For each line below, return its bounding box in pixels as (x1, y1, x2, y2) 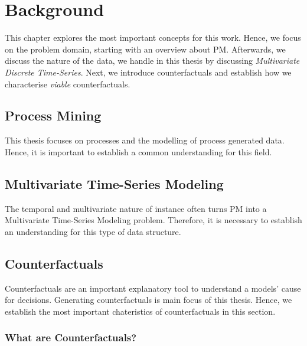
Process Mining (5, 106, 102, 125)
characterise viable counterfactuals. (5, 77, 130, 90)
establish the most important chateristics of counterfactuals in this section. (5, 305, 276, 317)
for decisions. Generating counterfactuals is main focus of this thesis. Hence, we (5, 293, 292, 306)
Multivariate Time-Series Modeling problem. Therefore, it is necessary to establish (5, 214, 302, 226)
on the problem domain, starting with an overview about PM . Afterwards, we (5, 43, 286, 55)
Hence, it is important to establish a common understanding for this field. (5, 145, 272, 158)
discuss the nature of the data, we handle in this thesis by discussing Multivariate (5, 54, 300, 67)
